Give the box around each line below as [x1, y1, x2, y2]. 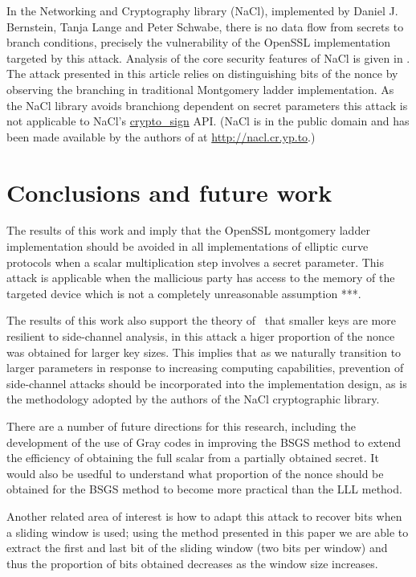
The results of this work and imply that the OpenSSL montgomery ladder [6, 222, 370, 239]
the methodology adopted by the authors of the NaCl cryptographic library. [6, 391, 380, 407]
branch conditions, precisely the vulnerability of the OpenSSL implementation [6, 34, 391, 51]
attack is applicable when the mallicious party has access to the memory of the [6, 269, 395, 286]
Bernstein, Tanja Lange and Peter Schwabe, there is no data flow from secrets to [6, 18, 404, 35]
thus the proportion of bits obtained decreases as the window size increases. [6, 554, 378, 571]
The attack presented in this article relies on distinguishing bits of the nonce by [6, 65, 398, 82]
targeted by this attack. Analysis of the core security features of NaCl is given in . [6, 49, 410, 66]
